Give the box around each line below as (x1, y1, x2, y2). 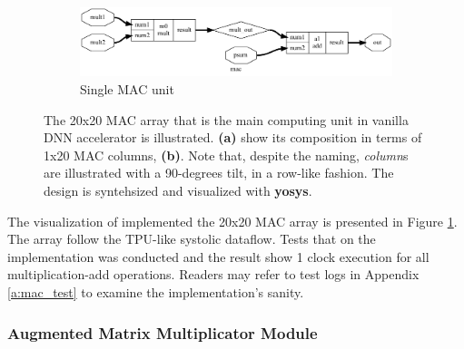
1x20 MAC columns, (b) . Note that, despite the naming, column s (44, 145, 409, 164)
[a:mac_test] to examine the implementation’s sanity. (7, 283, 304, 302)
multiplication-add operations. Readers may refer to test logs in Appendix (7, 265, 420, 284)
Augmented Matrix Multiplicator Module (7, 321, 318, 344)
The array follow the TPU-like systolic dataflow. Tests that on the (7, 229, 376, 248)
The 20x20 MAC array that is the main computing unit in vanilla (44, 110, 409, 129)
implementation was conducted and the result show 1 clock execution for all (7, 247, 429, 266)
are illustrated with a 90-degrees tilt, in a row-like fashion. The (44, 163, 394, 182)
